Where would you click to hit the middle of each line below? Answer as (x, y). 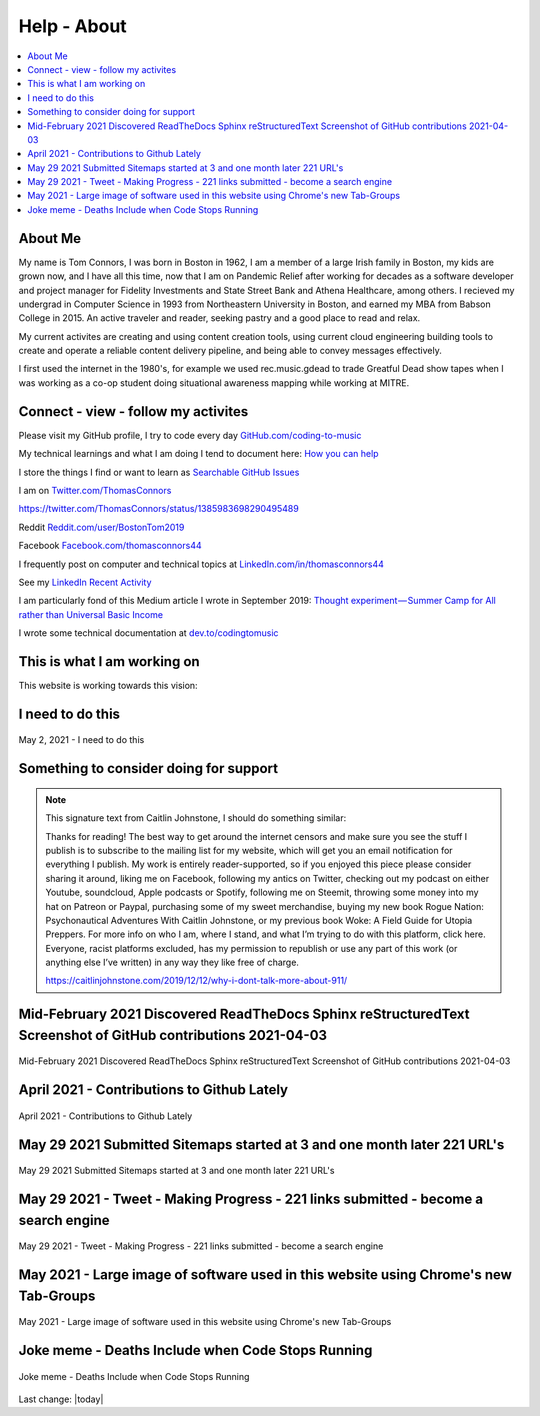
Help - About (72, 26)
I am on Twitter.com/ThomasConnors (95, 490)
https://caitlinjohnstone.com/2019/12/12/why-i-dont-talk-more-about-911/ (196, 981)
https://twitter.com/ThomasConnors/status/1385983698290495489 (158, 509)
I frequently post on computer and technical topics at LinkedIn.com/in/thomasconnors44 (201, 564)
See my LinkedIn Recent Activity (85, 582)
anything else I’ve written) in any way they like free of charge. (172, 962)
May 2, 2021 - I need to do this (81, 740)
